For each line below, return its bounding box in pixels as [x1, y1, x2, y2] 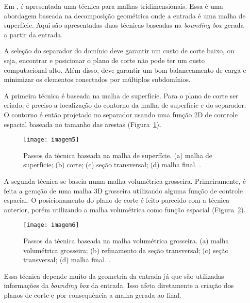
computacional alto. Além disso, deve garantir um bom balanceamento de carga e [4, 64, 246, 75]
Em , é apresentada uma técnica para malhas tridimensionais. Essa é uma [4, 1, 223, 11]
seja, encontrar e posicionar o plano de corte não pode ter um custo [4, 55, 205, 65]
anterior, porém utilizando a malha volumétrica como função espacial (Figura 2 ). [4, 204, 246, 214]
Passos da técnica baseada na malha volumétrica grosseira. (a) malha [23, 236, 229, 245]
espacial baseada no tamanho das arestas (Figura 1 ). [4, 119, 161, 129]
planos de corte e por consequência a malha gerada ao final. [4, 289, 182, 300]
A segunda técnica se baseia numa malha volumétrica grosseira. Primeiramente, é [4, 175, 246, 186]
